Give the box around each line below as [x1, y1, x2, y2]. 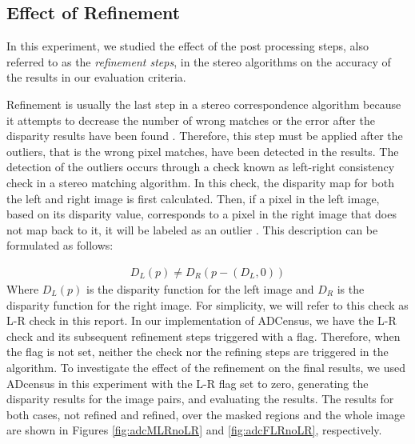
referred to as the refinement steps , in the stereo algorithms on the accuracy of [6, 53, 391, 70]
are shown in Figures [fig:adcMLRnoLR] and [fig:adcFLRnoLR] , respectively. [6, 422, 382, 438]
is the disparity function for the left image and [86, 280, 314, 297]
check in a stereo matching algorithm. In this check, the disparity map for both [6, 174, 394, 190]
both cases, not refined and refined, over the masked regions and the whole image [6, 406, 405, 422]
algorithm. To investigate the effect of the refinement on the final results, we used [6, 358, 405, 375]
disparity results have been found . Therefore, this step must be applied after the [6, 127, 403, 144]
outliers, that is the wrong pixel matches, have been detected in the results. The [6, 142, 399, 159]
